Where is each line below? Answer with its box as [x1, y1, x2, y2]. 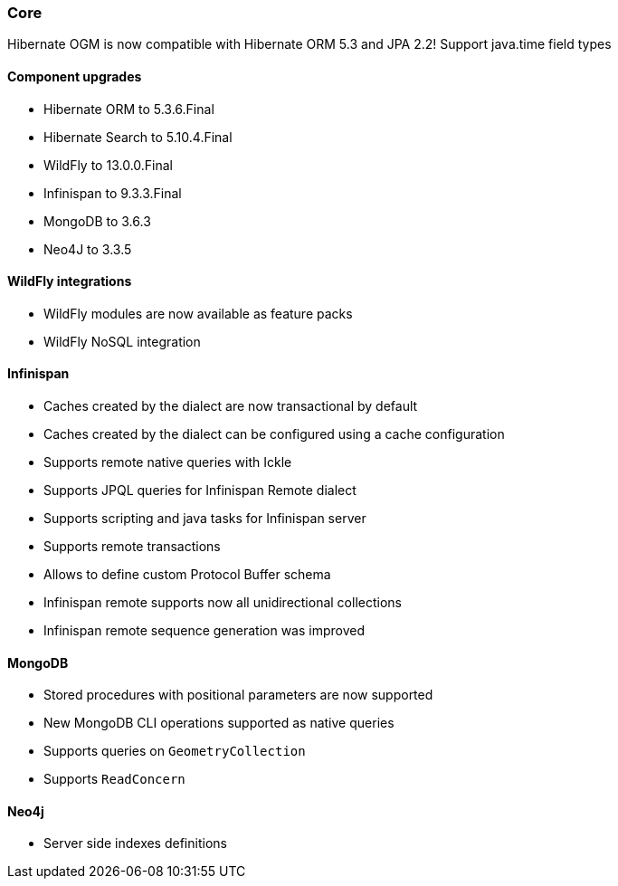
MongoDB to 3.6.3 [43, 213, 151, 229]
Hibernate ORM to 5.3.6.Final [43, 100, 214, 117]
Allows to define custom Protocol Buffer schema [43, 567, 331, 583]
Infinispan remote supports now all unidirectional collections [43, 595, 402, 611]
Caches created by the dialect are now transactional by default [43, 398, 418, 414]
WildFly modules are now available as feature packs [43, 305, 353, 321]
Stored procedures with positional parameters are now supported [43, 687, 433, 703]
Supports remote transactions [43, 538, 221, 555]
